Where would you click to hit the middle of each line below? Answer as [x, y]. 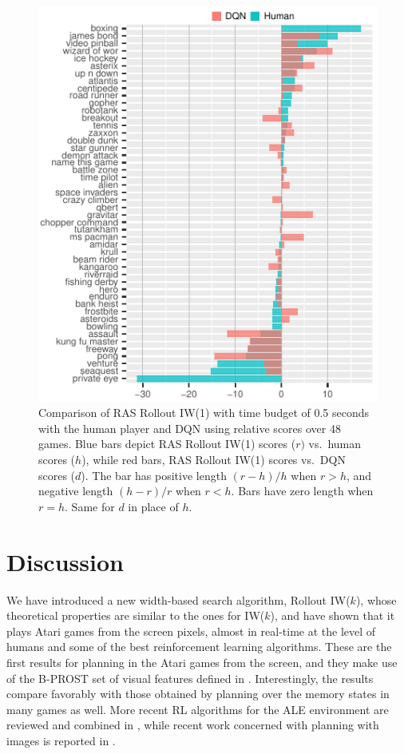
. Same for [90, 506]
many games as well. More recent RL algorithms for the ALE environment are [198, 709]
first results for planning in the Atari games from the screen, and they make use [202, 662]
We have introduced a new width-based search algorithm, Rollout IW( [178, 599]
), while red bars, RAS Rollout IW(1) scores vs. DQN [214, 460]
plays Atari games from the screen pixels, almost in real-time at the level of [191, 631]
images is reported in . [61, 740]
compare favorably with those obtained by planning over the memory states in [198, 694]
